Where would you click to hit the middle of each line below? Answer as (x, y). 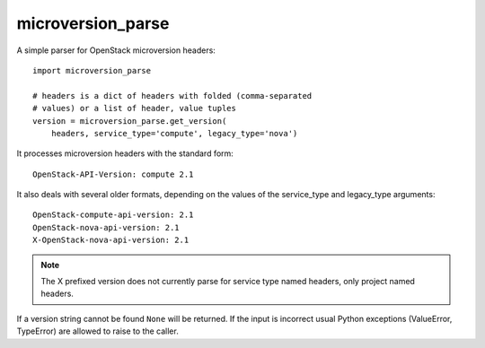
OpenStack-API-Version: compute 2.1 (113, 174)
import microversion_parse (92, 70)
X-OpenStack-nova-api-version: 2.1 (111, 240)
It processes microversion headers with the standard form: (125, 153)
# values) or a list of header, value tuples (135, 109)
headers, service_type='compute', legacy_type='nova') (174, 133)
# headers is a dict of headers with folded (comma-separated (172, 96)
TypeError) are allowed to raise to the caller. (97, 331)
